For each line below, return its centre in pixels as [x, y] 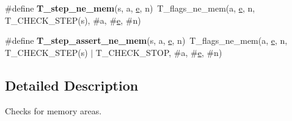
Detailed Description [72, 85]
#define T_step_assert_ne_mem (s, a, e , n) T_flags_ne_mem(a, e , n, [146, 40]
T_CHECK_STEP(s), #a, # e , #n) [73, 20]
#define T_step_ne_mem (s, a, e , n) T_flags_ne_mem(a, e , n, [130, 8]
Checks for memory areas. [53, 110]
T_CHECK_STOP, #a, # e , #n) [159, 52]
